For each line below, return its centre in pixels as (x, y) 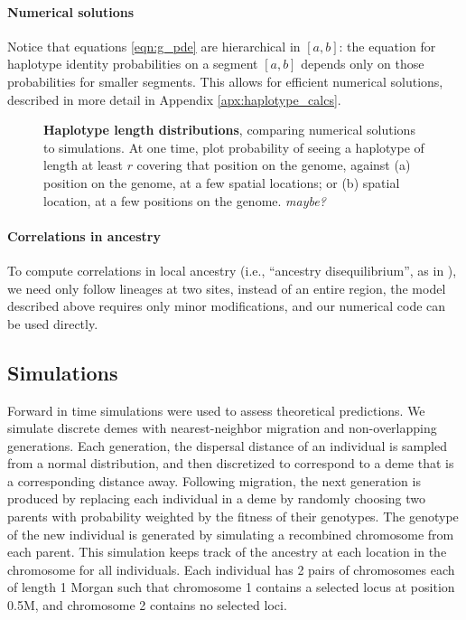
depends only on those (363, 64)
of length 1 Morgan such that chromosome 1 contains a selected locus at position (231, 587)
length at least (83, 165)
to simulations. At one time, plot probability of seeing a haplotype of (234, 147)
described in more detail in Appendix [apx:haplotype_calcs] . (174, 99)
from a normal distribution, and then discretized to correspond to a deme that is (231, 463)
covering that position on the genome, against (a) (274, 165)
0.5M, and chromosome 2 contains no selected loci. (147, 605)
